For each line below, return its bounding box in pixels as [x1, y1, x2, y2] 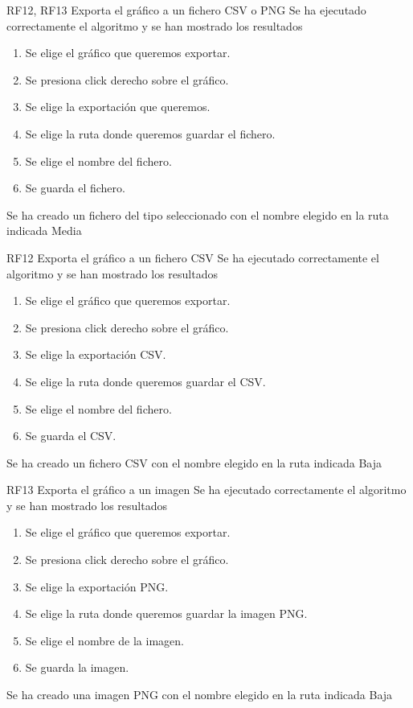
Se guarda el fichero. [25, 179, 125, 196]
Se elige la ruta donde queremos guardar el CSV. [25, 373, 266, 389]
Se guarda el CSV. [25, 427, 117, 444]
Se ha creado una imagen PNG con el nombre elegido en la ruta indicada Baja [6, 686, 393, 703]
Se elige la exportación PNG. [25, 578, 169, 595]
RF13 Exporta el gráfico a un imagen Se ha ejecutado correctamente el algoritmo [6, 481, 407, 498]
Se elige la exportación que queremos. [25, 98, 211, 115]
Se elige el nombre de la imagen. [25, 632, 184, 648]
